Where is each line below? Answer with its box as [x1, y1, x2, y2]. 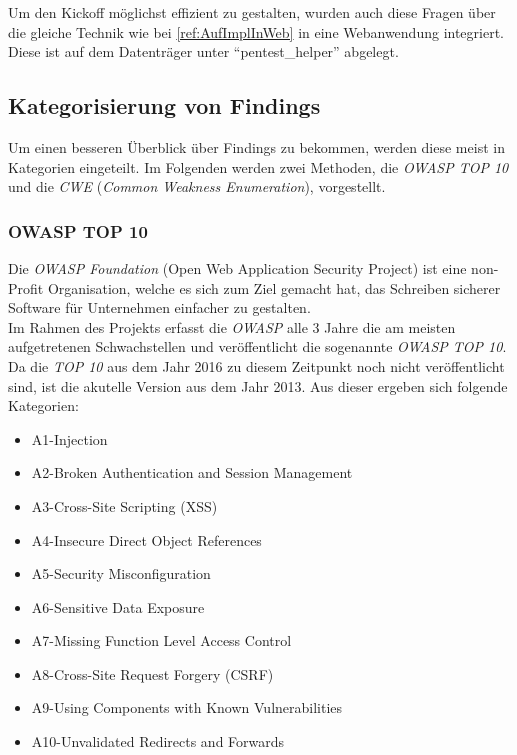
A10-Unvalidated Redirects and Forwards [31, 731, 285, 752]
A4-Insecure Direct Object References [31, 529, 262, 550]
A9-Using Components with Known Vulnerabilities [31, 697, 343, 718]
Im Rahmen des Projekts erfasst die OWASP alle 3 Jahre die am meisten [8, 316, 456, 337]
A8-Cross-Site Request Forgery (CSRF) [31, 663, 274, 684]
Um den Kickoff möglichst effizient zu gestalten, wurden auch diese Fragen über [8, 2, 496, 22]
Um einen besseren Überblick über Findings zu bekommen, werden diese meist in [8, 136, 505, 157]
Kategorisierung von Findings [8, 90, 321, 121]
